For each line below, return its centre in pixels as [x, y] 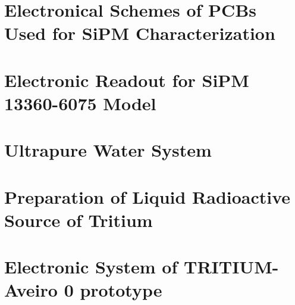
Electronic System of [91, 267]
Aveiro [31, 290]
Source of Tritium [79, 220]
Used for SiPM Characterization [140, 33]
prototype [121, 290]
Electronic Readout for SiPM [127, 80]
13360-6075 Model [80, 103]
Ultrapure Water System [108, 150]
